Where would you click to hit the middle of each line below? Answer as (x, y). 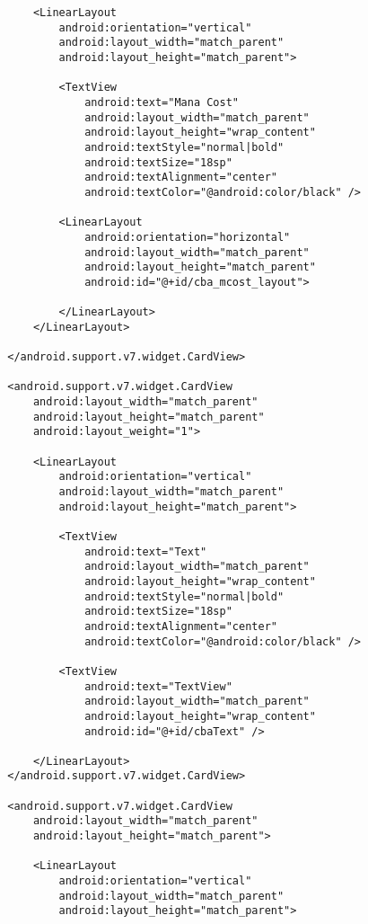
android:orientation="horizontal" (188, 237)
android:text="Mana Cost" (162, 102)
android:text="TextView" (158, 686)
